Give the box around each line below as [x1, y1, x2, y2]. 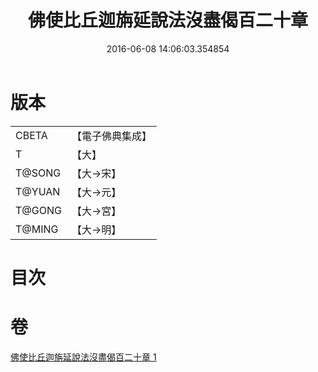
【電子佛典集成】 [71, 129, 152, 143]
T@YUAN [15, 184, 61, 198]
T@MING [15, 222, 59, 236]
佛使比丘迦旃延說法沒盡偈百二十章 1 [10, 351, 157, 363]
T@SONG [15, 166, 62, 180]
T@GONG [15, 203, 62, 217]
